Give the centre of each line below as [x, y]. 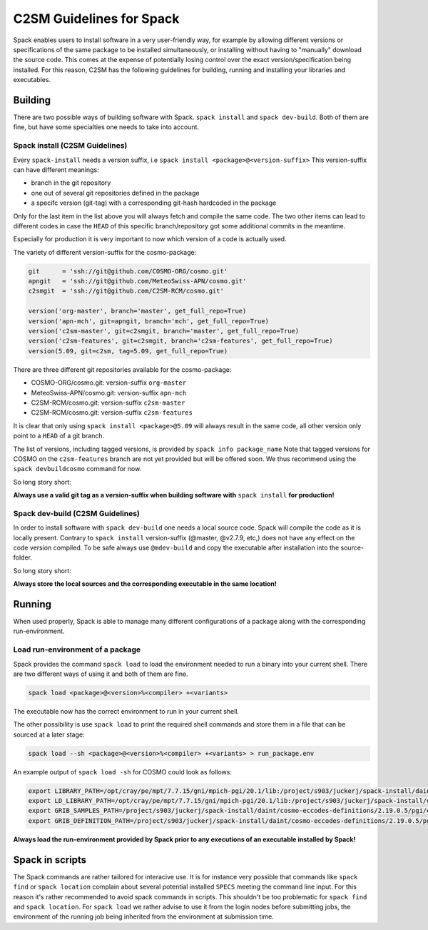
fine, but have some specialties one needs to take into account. [106, 127]
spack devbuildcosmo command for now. [77, 469]
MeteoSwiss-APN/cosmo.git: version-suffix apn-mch [109, 393]
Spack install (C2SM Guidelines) [70, 146]
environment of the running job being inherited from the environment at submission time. [144, 916]
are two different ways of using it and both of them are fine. [101, 674]
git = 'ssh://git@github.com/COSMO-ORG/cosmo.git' [128, 271]
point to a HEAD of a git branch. [59, 436]
